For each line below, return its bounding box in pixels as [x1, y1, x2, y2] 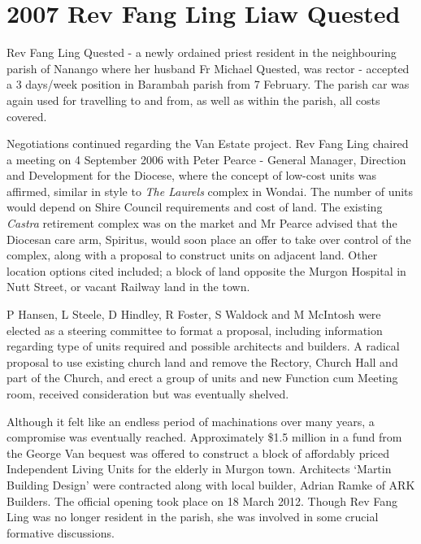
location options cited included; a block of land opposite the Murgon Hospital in [7, 262, 406, 279]
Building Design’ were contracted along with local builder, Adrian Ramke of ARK [7, 476, 415, 493]
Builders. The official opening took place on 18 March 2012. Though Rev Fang [7, 492, 398, 509]
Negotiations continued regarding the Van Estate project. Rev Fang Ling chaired [7, 135, 409, 152]
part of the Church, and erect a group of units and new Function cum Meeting [7, 369, 398, 386]
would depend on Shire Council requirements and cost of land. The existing [7, 198, 383, 215]
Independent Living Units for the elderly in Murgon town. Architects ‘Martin [7, 460, 392, 477]
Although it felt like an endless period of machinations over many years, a [7, 412, 375, 429]
